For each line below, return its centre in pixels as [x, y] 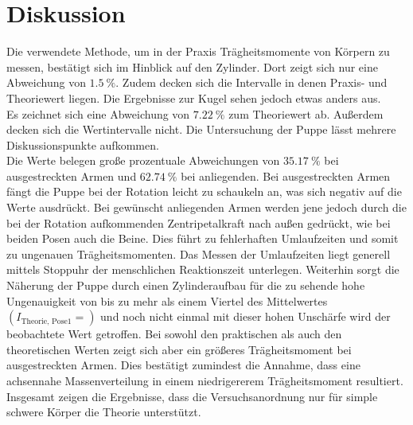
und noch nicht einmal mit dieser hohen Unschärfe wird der [245, 316]
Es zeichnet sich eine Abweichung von [98, 113]
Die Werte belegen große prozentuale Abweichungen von [143, 160]
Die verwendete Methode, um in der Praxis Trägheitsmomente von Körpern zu [198, 51]
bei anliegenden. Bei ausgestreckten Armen [286, 175]
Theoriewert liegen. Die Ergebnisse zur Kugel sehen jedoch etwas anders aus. [194, 97]
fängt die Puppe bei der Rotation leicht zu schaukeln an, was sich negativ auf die [204, 191]
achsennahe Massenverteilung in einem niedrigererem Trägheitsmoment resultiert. [205, 380]
